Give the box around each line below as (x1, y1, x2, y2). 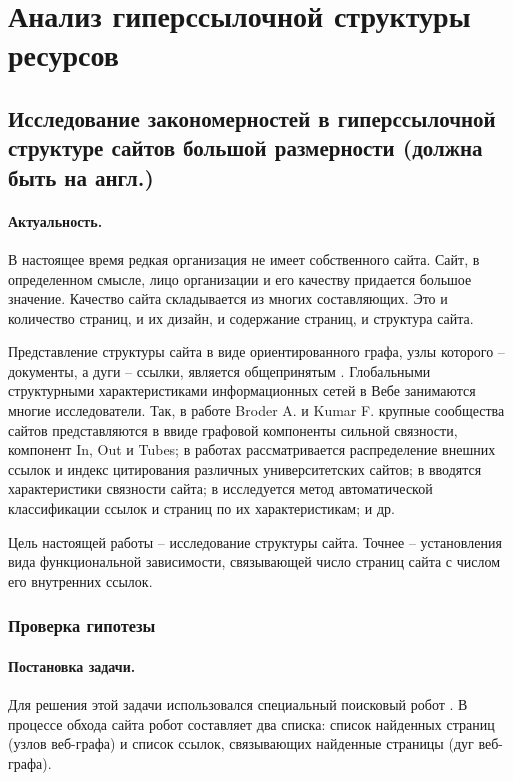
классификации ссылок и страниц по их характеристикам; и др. (8, 498, 395, 519)
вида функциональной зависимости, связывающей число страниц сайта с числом (8, 551, 501, 572)
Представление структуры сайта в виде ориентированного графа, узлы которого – (8, 341, 505, 362)
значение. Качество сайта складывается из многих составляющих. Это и (8, 288, 448, 309)
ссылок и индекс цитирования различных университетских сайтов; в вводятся (8, 458, 482, 479)
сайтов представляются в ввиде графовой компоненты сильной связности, (8, 419, 458, 440)
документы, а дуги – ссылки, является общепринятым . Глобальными (8, 360, 431, 381)
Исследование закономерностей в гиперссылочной (8, 102, 496, 133)
